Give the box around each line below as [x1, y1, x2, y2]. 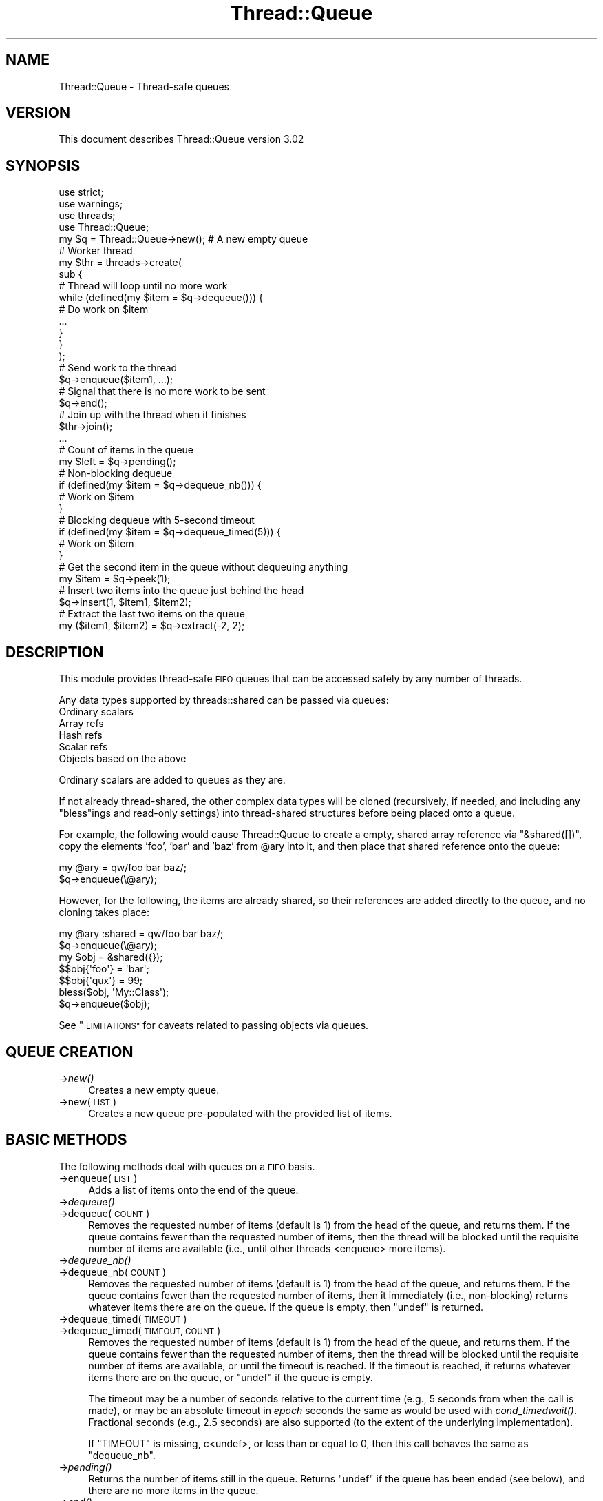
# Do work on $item [59, 303, 149, 316]
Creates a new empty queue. [88, 1083, 220, 1096]
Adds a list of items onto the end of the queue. [88, 1183, 299, 1196]
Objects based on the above [59, 753, 187, 765]
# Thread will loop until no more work [59, 280, 228, 292]
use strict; [59, 186, 104, 198]
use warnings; [59, 198, 123, 210]
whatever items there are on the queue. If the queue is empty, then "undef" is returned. [88, 1300, 484, 1313]
